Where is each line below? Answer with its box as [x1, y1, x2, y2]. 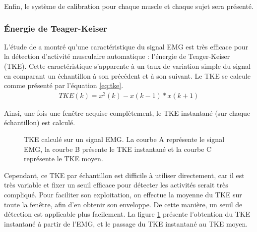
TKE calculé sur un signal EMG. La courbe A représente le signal [24, 134, 225, 144]
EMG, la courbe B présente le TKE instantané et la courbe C [24, 143, 212, 154]
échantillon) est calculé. [4, 117, 75, 128]
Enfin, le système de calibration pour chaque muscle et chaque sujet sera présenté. [4, 1, 254, 11]
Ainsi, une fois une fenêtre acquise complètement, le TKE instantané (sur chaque [4, 107, 251, 118]
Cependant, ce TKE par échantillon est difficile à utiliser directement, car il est [4, 170, 245, 180]
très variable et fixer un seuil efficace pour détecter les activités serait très [4, 180, 228, 190]
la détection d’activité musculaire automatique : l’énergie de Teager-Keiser [4, 51, 230, 61]
